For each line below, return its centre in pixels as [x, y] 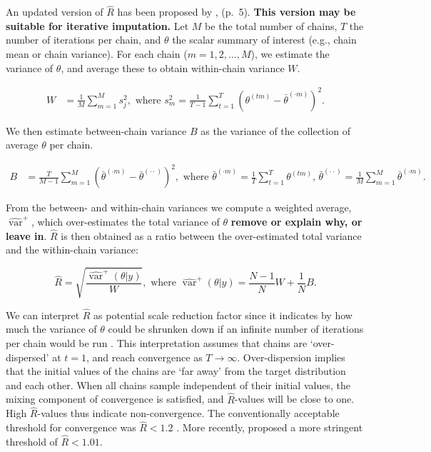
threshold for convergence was [71, 427]
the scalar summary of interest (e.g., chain [264, 40]
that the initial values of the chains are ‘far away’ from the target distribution [176, 371]
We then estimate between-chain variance [96, 130]
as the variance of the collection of [275, 130]
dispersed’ [27, 357]
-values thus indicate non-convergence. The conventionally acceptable [188, 413]
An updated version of [55, 12]
